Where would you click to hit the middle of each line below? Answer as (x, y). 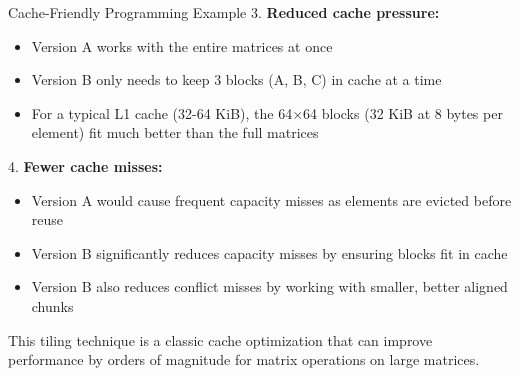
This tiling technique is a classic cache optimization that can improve (220, 339)
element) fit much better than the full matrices (175, 132)
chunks (52, 305)
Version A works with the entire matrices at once (182, 45)
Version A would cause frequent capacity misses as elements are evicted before (271, 199)
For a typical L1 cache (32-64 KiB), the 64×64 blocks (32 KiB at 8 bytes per (267, 112)
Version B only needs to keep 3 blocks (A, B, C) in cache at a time (236, 79)
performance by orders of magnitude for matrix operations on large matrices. (244, 359)
